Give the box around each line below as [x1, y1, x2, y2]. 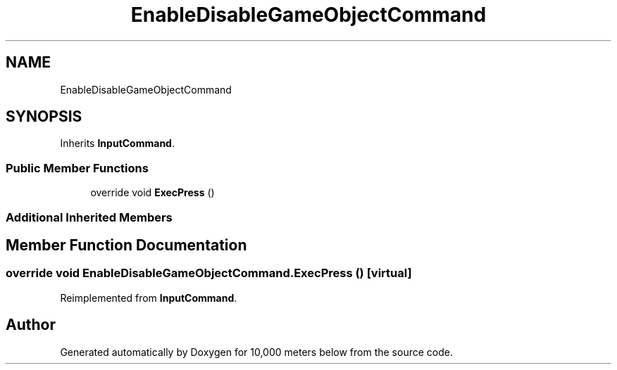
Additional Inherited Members [6, 210, 173, 224]
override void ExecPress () [90, 186, 215, 199]
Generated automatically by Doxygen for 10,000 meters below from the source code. [60, 345, 453, 358]
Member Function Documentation [6, 236, 247, 254]
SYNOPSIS [6, 108, 82, 126]
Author [6, 316, 56, 334]
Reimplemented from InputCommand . [60, 291, 237, 304]
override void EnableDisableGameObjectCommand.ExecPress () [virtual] [6, 266, 412, 281]
